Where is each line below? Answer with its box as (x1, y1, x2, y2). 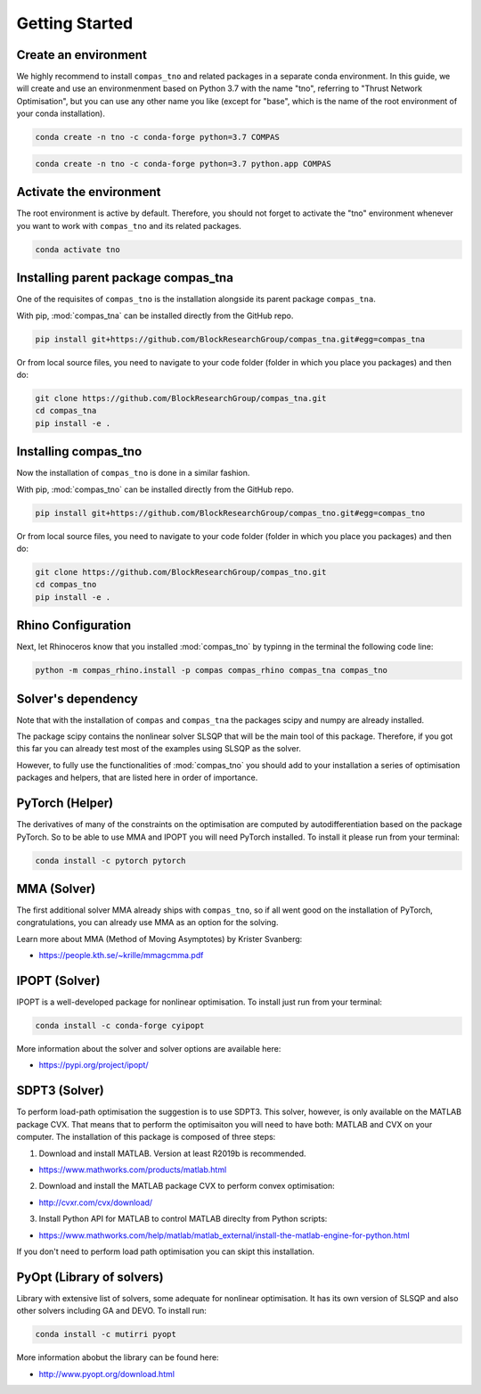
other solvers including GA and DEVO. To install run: (16, 1306, 207, 1316)
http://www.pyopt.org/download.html (38, 1368, 175, 1379)
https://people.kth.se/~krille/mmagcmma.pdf (38, 950, 204, 961)
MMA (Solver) (16, 881, 96, 896)
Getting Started (16, 13, 134, 33)
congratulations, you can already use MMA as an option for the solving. (16, 917, 279, 928)
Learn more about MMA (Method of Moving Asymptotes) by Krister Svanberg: (16, 933, 303, 944)
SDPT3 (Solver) (16, 1083, 104, 1098)
